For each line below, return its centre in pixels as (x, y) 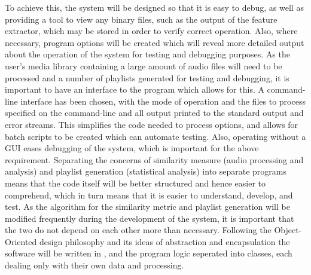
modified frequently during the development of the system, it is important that (150, 218)
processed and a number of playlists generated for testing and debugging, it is (147, 77)
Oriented (21, 241)
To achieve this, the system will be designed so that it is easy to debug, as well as (154, 7)
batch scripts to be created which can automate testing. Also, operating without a (155, 136)
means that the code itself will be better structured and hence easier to (135, 183)
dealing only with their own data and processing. (94, 265)
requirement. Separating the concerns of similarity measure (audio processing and (154, 159)
